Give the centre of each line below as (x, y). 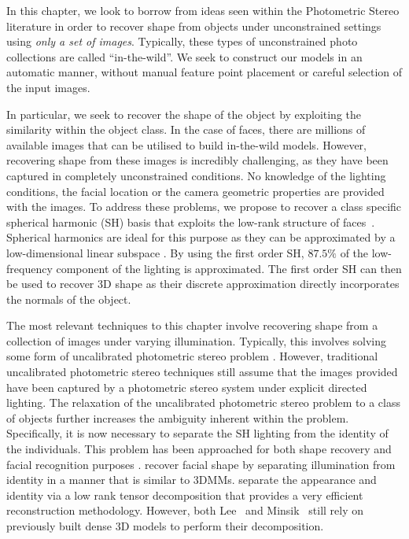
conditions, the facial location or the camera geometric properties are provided (195, 191)
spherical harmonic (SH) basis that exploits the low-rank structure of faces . (191, 222)
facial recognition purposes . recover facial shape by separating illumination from (201, 464)
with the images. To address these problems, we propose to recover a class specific (204, 207)
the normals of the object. (69, 299)
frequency (29, 268)
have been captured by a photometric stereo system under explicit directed (187, 387)
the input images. (48, 87)
